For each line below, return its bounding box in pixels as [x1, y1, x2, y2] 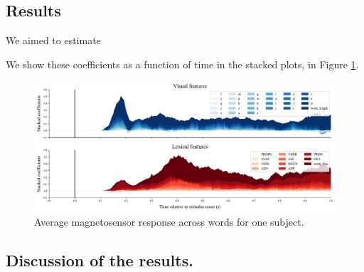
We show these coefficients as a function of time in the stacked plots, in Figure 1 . [6, 56, 359, 71]
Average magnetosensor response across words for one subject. [34, 214, 304, 229]
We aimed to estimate [6, 33, 101, 48]
